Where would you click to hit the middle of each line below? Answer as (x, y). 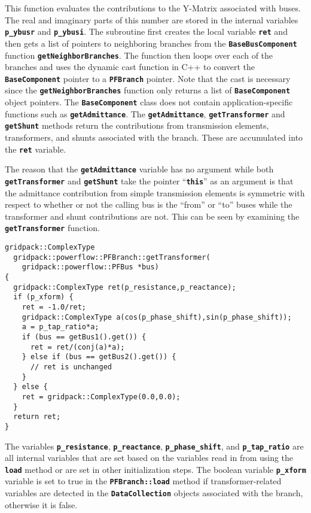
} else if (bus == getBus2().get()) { (99, 357)
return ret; (37, 417)
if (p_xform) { (43, 297)
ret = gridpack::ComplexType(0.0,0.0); (101, 397)
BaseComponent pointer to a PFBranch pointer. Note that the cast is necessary (148, 78)
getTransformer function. (52, 228)
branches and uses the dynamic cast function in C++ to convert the (130, 67)
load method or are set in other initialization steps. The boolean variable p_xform (155, 469)
